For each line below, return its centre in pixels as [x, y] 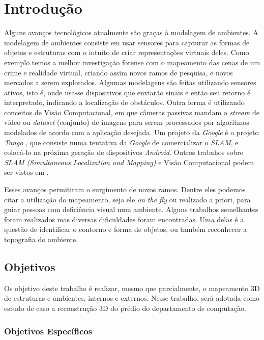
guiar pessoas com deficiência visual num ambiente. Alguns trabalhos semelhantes [131, 209]
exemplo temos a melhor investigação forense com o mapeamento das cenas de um [132, 62]
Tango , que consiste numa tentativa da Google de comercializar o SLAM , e [121, 142]
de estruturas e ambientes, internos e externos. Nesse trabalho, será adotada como [132, 298]
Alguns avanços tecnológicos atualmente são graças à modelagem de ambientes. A [131, 32]
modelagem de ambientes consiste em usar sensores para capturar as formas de [127, 42]
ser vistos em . [26, 172]
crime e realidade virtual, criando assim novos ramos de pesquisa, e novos [119, 72]
